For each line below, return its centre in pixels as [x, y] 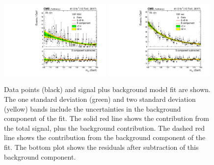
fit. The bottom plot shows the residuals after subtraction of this [101, 147]
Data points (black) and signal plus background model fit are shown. [107, 89]
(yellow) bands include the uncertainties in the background [93, 108]
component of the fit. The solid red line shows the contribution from [107, 118]
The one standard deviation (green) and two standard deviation [100, 99]
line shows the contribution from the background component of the [105, 137]
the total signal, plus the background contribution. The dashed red [105, 128]
